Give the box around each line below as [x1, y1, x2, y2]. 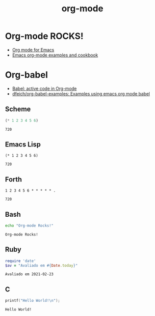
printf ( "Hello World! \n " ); [5, 298, 60, 303]
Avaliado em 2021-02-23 [5, 272, 54, 277]
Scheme [5, 105, 31, 114]
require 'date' [5, 259, 36, 263]
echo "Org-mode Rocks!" [5, 223, 54, 228]
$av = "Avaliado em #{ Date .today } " [5, 263, 78, 268]
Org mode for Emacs [12, 47, 54, 53]
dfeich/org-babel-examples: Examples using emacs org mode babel [12, 90, 150, 96]
